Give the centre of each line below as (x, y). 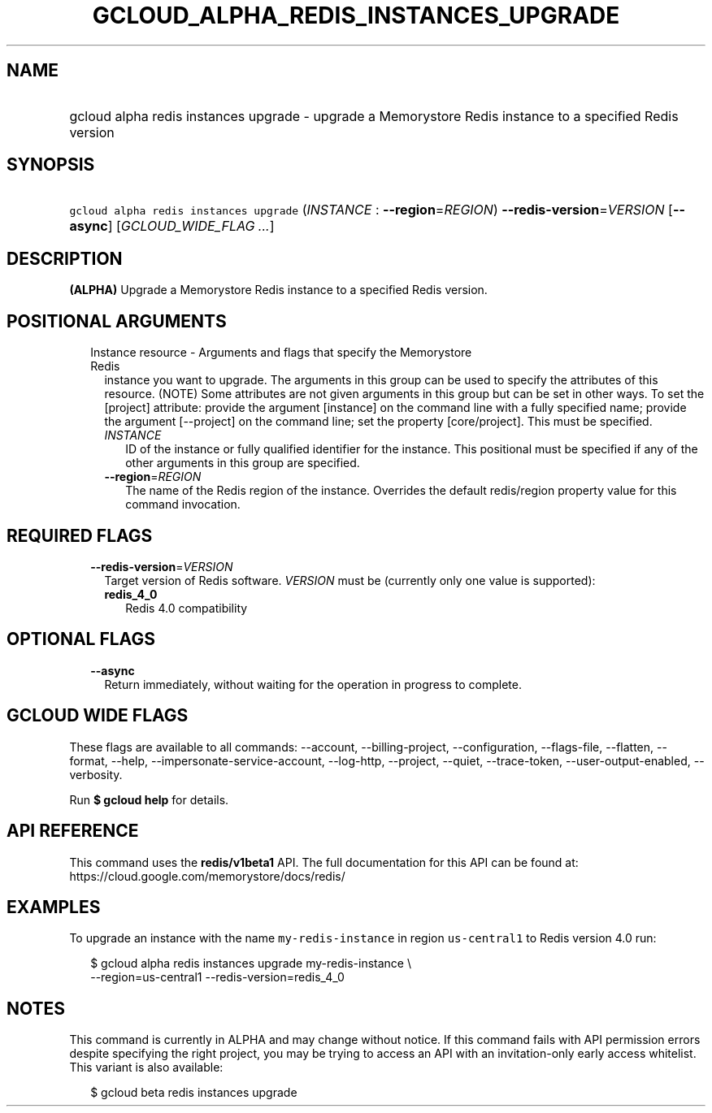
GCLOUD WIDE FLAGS (98, 716)
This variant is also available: (146, 1068)
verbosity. (96, 774)
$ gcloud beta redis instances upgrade (194, 1093)
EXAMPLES (54, 907)
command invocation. (183, 505)
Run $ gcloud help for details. (149, 799)
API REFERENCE (73, 831)
